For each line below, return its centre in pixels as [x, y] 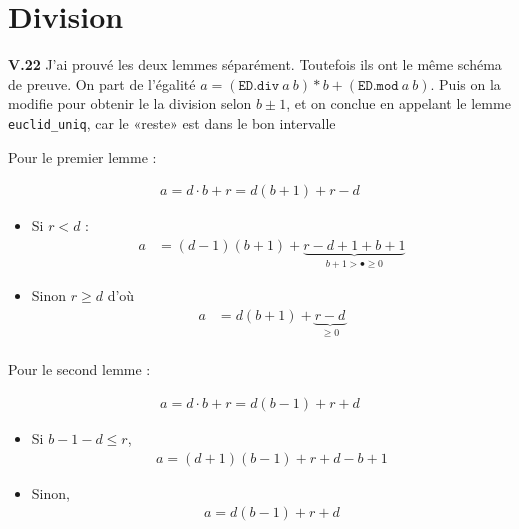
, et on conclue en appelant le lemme [398, 103]
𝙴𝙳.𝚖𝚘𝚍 [378, 85]
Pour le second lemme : [79, 369]
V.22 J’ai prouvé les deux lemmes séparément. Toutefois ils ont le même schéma [255, 64]
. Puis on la [465, 83]
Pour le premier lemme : [82, 156]
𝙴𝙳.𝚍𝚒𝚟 [259, 85]
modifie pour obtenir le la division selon [130, 103]
